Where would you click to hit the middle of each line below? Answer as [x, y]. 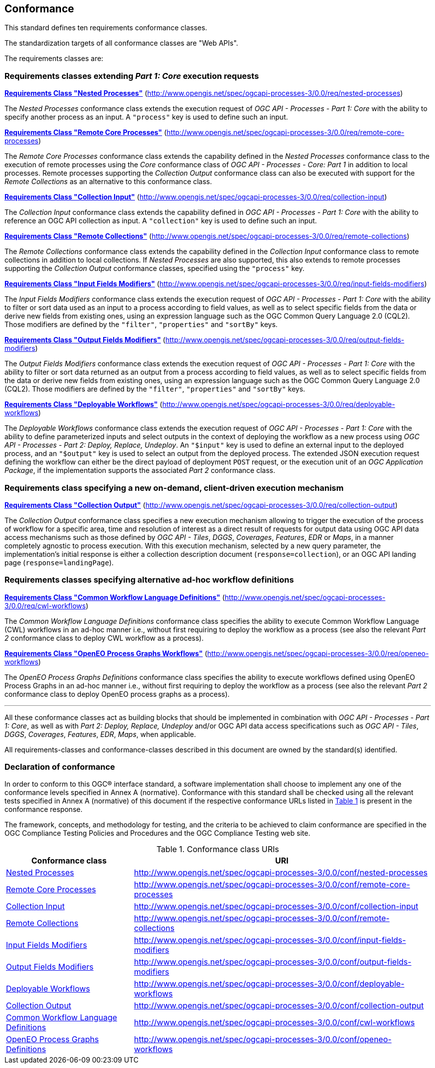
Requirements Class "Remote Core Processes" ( [86, 133]
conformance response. [44, 809]
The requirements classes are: [54, 59]
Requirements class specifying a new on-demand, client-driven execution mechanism [174, 488]
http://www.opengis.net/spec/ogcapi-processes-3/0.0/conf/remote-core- [272, 885]
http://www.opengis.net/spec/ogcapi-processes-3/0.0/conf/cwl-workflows [275, 1023]
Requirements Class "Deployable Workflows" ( [84, 404]
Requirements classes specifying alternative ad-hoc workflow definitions [149, 580]
